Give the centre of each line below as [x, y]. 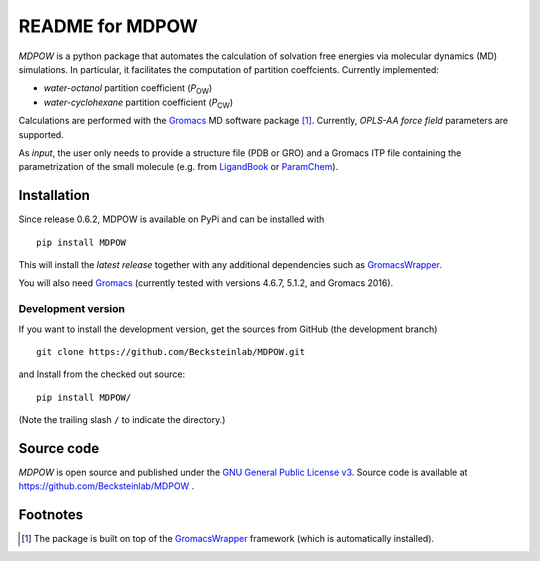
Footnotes [51, 515]
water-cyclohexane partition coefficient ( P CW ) [138, 103]
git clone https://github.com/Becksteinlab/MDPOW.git [170, 351]
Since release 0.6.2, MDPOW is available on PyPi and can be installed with [171, 219]
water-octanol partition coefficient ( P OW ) [128, 89]
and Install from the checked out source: [102, 374]
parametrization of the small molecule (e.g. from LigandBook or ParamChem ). [178, 167]
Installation [54, 195]
